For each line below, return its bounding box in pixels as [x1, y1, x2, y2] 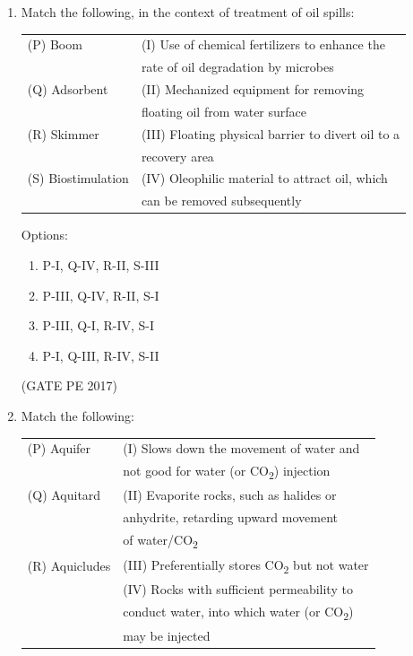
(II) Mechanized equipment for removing [141, 80, 365, 99]
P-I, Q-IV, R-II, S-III [42, 255, 159, 274]
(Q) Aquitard [27, 485, 101, 504]
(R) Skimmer [27, 124, 99, 143]
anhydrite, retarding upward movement [123, 508, 338, 527]
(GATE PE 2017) [21, 376, 118, 395]
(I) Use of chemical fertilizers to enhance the [141, 35, 385, 54]
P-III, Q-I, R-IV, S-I [42, 316, 155, 335]
